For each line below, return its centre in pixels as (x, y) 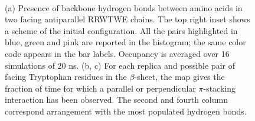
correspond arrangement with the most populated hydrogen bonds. (126, 111)
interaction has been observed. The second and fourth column (116, 100)
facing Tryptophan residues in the (66, 77)
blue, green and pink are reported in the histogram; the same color (125, 42)
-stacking (220, 88)
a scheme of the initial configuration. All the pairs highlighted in (121, 30)
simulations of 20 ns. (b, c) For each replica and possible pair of (120, 65)
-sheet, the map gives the (179, 77)
